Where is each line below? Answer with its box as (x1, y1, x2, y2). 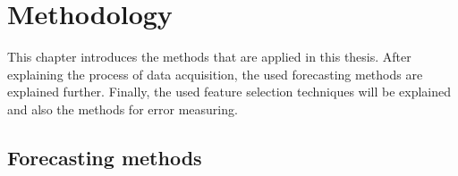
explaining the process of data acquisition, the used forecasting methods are (7, 64, 423, 83)
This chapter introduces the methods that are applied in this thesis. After (7, 47, 411, 66)
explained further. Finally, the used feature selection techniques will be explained (7, 82, 452, 101)
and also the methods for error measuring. (7, 99, 238, 118)
